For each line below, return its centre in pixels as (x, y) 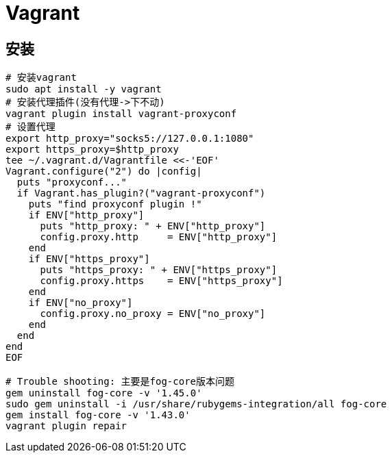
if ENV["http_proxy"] (86, 215)
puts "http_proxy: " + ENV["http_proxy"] (153, 226)
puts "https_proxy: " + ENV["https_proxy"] (159, 270)
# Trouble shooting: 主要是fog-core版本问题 (120, 382)
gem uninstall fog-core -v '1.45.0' (104, 393)
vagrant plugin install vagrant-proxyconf (121, 114)
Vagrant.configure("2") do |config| (104, 171)
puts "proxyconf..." (72, 182)
